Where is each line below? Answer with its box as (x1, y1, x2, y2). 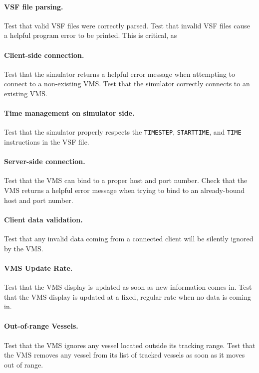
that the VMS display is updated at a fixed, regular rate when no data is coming (4, 291, 252, 302)
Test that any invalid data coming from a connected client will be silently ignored (4, 233, 254, 243)
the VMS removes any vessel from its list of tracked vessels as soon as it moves (4, 350, 245, 360)
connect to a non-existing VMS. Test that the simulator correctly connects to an (4, 78, 250, 89)
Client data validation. (4, 214, 83, 224)
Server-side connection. (4, 156, 85, 167)
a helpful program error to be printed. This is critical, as (4, 30, 177, 40)
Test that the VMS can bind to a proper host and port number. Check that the (4, 175, 248, 186)
